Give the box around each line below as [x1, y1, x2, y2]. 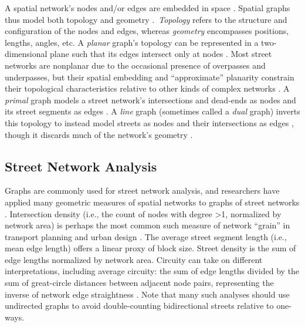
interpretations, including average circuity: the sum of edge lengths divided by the [5, 265, 300, 277]
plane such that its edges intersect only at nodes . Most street [50, 48, 272, 60]
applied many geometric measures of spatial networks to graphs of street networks [5, 195, 300, 208]
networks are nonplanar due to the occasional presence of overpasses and [5, 59, 266, 71]
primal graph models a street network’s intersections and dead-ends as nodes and [5, 93, 296, 106]
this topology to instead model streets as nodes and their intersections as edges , [5, 116, 294, 129]
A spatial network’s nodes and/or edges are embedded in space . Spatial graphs [5, 2, 290, 14]
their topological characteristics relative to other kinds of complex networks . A [5, 82, 290, 95]
